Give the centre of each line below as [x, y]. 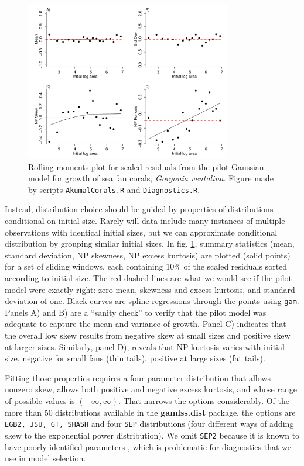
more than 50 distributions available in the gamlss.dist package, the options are [150, 412]
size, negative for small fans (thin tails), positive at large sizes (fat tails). [135, 358]
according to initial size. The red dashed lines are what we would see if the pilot [148, 278]
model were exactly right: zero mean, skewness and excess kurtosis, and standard [150, 289]
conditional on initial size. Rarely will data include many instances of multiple [145, 221]
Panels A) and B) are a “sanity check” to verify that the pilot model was [136, 312]
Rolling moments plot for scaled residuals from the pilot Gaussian [146, 166]
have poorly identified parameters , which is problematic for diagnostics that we [148, 446]
